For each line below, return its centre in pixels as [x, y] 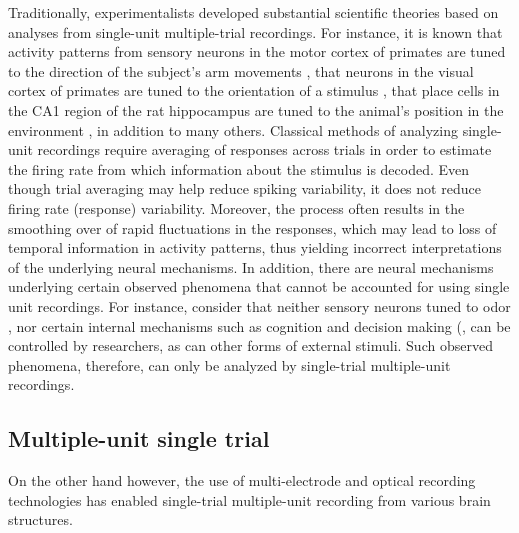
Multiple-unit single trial [139, 438]
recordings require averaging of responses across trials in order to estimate [264, 149]
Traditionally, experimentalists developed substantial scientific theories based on [253, 12]
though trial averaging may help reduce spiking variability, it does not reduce [244, 188]
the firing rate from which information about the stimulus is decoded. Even [239, 168]
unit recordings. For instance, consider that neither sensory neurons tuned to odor [259, 305]
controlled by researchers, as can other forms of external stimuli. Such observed [250, 345]
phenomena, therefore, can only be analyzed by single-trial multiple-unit [229, 364]
